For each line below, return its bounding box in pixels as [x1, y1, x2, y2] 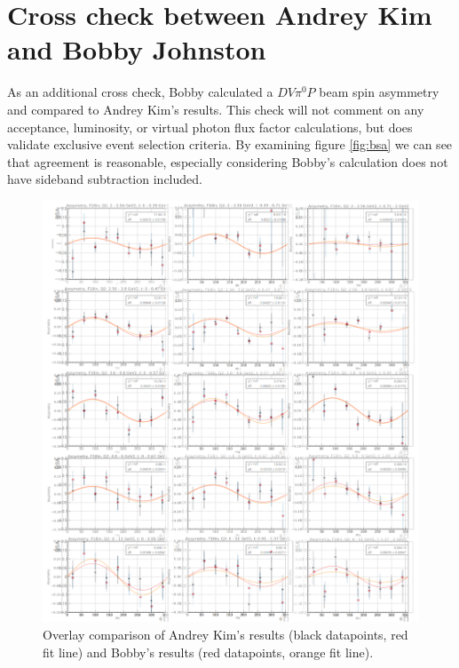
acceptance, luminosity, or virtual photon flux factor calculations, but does [7, 117, 413, 136]
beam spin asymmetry [319, 83, 439, 101]
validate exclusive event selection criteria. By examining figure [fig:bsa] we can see [7, 135, 453, 154]
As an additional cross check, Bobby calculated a [7, 83, 273, 101]
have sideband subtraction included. [7, 170, 202, 188]
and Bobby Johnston [7, 31, 266, 68]
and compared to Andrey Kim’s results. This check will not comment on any [7, 99, 424, 118]
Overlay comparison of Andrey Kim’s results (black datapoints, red [43, 624, 408, 643]
